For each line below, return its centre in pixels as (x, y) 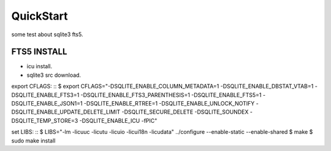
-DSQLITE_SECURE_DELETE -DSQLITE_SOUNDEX (185, 112)
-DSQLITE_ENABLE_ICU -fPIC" (118, 120)
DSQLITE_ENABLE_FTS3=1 (45, 95)
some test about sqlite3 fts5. (47, 34)
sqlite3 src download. (54, 75)
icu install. (39, 66)
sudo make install (33, 141)
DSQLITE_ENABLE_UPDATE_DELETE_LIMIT (66, 112)
